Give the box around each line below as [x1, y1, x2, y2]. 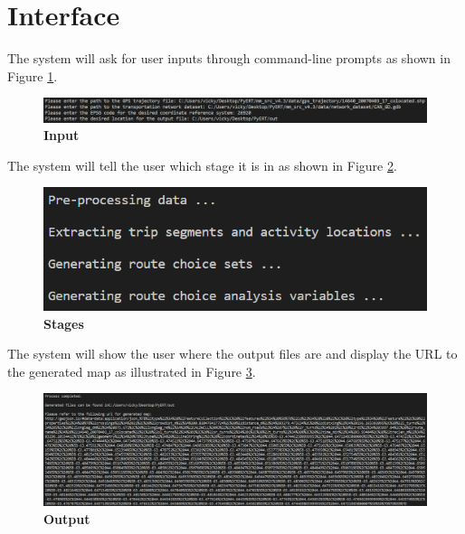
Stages [43, 314, 84, 333]
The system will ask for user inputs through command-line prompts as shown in [7, 49, 451, 68]
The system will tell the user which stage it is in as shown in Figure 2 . [7, 155, 397, 174]
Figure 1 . [7, 66, 58, 85]
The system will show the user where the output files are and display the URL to [7, 344, 458, 363]
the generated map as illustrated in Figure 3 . [7, 361, 256, 380]
